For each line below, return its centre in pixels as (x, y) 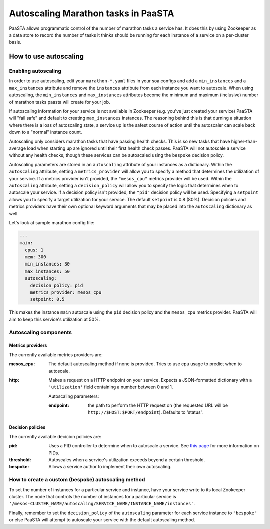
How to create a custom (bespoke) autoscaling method (77, 480)
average (18, 148)
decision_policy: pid (57, 285)
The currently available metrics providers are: (56, 354)
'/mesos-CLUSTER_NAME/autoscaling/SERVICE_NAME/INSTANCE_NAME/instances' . (102, 504)
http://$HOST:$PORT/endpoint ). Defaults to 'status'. (146, 412)
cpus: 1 (34, 250)
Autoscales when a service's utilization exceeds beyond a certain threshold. (127, 460)
